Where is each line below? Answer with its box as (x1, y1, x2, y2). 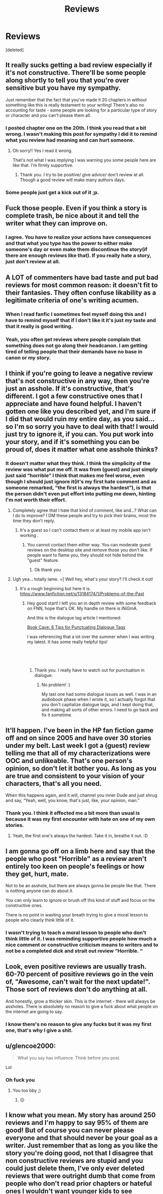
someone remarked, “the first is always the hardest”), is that (5, 484, 151, 491)
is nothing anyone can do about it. (5, 888, 74, 894)
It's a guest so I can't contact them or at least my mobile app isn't (19, 527, 151, 533)
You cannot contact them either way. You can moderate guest (27, 542, 151, 548)
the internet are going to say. (5, 1008, 63, 1014)
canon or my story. (5, 354, 51, 361)
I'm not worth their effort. (5, 496, 67, 503)
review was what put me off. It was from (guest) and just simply (5, 466, 158, 473)
